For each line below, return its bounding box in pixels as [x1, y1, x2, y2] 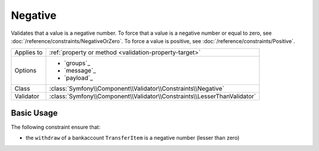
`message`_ [64, 67, 96, 75]
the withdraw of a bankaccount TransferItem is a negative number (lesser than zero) [25, 134, 240, 142]
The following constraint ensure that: [11, 123, 100, 130]
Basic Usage [11, 108, 58, 118]
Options [14, 67, 37, 75]
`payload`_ [64, 74, 93, 82]
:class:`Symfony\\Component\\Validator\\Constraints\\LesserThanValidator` [49, 92, 256, 100]
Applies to [14, 48, 43, 57]
